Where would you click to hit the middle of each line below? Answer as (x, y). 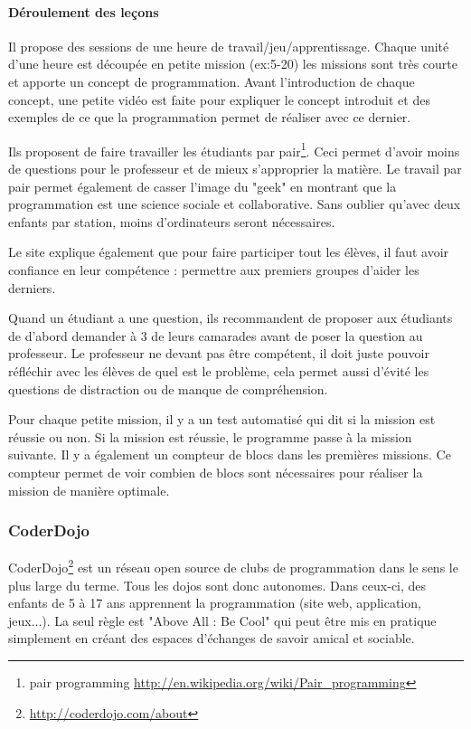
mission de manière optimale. (89, 490)
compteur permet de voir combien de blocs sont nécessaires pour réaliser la (216, 472)
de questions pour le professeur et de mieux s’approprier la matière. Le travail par (235, 169)
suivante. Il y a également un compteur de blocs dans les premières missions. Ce (230, 454)
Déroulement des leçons (84, 11)
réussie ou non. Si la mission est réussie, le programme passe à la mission (210, 436)
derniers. (32, 287)
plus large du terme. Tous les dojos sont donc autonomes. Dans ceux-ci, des (217, 585)
